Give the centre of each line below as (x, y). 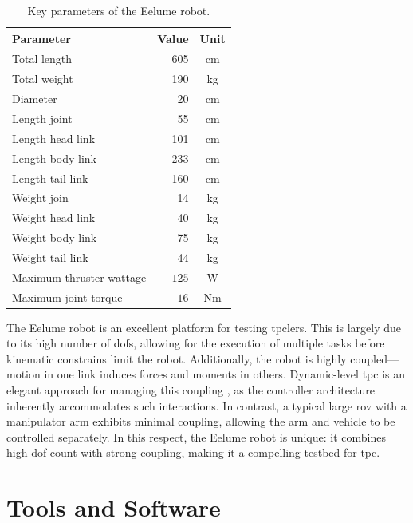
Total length (42, 59)
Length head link (54, 138)
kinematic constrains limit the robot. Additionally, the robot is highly (177, 358)
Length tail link (50, 178)
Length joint (42, 118)
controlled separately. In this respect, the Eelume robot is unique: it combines (196, 436)
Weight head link (54, 218)
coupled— (374, 358)
